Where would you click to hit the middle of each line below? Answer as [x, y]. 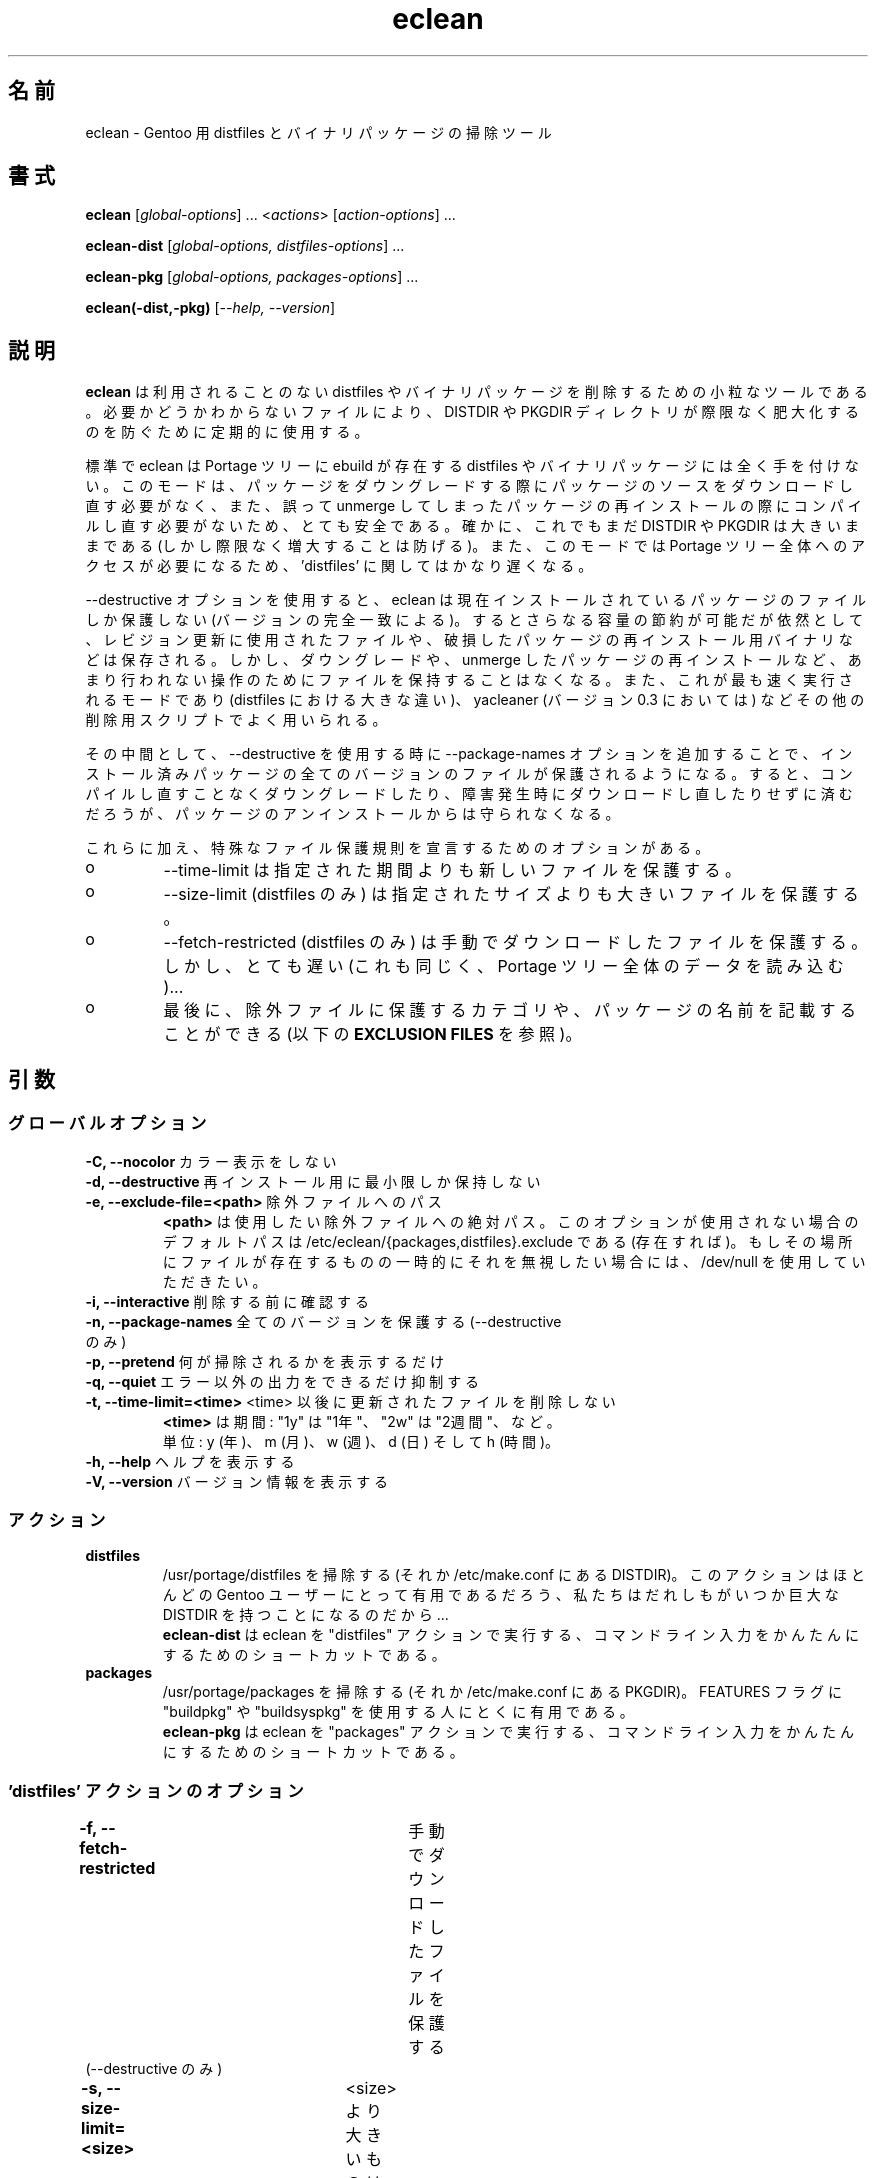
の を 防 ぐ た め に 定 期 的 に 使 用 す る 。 [227, 432]
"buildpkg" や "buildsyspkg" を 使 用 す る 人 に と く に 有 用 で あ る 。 [398, 1712]
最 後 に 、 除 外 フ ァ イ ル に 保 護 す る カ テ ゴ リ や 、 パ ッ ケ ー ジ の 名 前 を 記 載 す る [510, 1010]
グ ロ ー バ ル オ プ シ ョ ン [107, 1123]
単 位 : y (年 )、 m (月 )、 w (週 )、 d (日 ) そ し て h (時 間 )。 [361, 1441]
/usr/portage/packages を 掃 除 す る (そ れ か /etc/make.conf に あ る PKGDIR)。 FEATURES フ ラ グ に [502, 1692]
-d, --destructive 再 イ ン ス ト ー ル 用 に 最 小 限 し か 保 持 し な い [313, 1181]
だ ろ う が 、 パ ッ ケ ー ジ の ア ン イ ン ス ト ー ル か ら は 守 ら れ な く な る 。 [352, 814]
